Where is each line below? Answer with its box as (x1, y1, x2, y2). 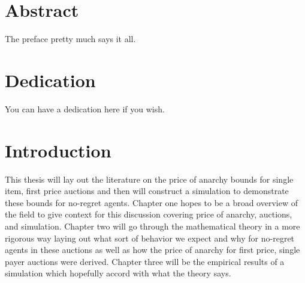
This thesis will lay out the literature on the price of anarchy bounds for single (5, 172, 294, 185)
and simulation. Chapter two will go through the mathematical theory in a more (5, 219, 300, 232)
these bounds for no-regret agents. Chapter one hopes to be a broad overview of (5, 196, 298, 208)
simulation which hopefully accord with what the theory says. (5, 267, 231, 279)
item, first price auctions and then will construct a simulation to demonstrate (5, 184, 289, 197)
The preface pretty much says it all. (5, 32, 136, 45)
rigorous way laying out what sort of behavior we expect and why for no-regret (5, 231, 295, 244)
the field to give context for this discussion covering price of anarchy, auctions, (5, 208, 292, 221)
